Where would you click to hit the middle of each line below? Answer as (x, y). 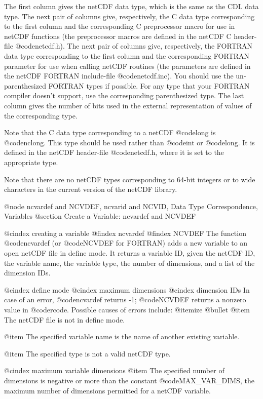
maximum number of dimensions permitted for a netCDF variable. (107, 390)
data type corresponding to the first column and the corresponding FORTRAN (127, 55)
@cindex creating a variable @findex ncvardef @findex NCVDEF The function (125, 233)
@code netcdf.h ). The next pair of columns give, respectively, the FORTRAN (134, 46)
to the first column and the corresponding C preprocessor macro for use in (120, 26)
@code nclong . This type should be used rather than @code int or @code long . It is (129, 142)
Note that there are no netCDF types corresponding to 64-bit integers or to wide (130, 179)
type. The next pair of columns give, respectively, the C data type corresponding (129, 16)
